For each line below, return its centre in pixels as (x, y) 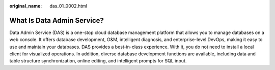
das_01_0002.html (68, 6)
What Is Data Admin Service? (57, 20)
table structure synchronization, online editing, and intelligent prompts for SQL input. (98, 61)
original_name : (26, 6)
